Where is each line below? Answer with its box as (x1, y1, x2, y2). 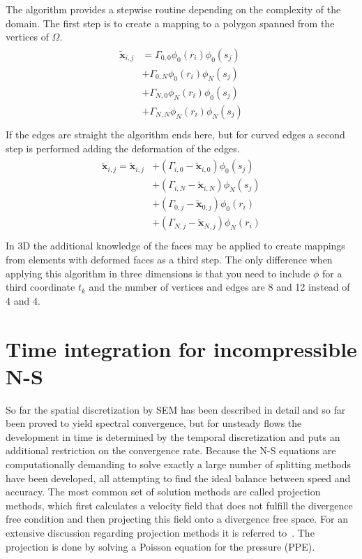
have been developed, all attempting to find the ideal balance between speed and (6, 470, 351, 485)
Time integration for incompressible (6, 334, 357, 363)
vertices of (6, 29, 49, 44)
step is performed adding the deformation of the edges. (6, 140, 240, 155)
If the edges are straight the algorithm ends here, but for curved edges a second (6, 126, 345, 141)
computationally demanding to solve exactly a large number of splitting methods (6, 457, 351, 471)
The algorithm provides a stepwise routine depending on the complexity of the (6, 2, 341, 16)
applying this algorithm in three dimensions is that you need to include (6, 266, 310, 280)
